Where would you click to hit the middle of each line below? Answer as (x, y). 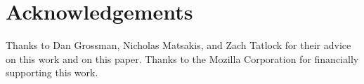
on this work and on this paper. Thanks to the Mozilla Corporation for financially (182, 58)
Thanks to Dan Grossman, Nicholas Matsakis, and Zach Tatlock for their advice (178, 45)
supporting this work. (52, 72)
